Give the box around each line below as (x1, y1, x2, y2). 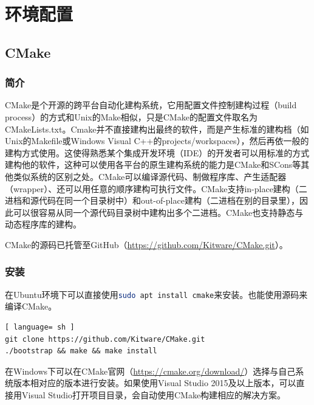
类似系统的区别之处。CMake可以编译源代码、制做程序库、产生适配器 (13, 170, 287, 182)
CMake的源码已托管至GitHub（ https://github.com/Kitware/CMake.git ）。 (5, 238, 288, 251)
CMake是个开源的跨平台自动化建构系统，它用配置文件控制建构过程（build (5, 99, 297, 111)
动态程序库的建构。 (5, 218, 81, 230)
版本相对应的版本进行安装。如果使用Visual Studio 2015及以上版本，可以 (13, 376, 296, 389)
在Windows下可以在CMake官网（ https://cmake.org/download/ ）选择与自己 (5, 364, 296, 377)
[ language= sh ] (5, 322, 75, 331)
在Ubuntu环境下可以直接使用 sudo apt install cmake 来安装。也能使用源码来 (5, 288, 308, 300)
